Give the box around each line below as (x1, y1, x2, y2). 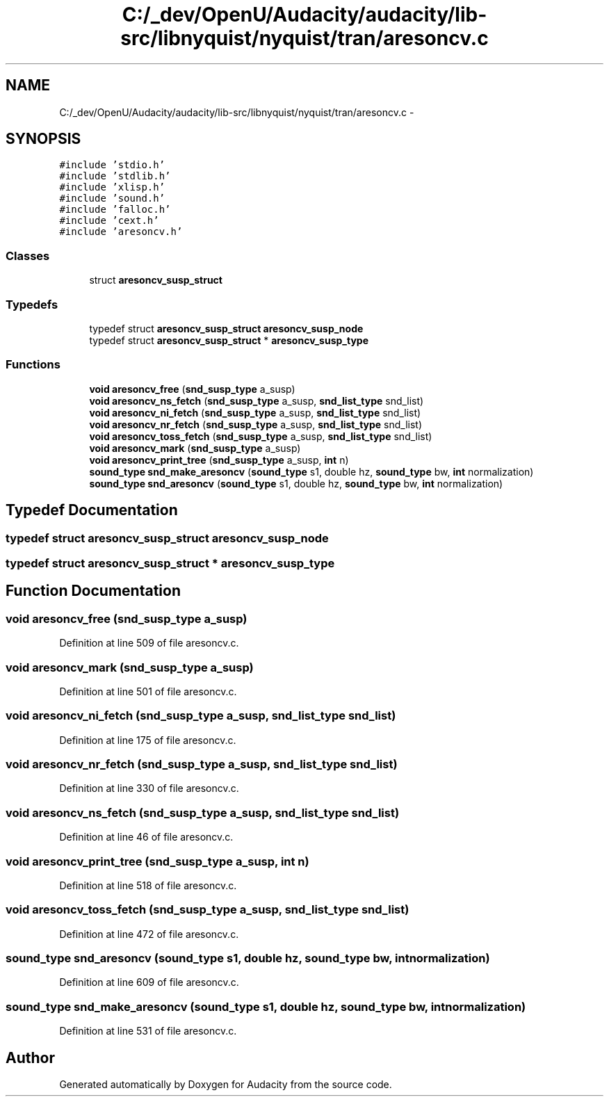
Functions (6, 357, 60, 372)
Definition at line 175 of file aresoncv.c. (59, 734, 236, 746)
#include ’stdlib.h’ (59, 170, 171, 182)
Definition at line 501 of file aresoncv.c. (59, 685, 237, 697)
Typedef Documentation (6, 501, 178, 519)
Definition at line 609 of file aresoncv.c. (59, 976, 239, 989)
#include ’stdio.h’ (59, 159, 165, 171)
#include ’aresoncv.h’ (59, 226, 183, 238)
